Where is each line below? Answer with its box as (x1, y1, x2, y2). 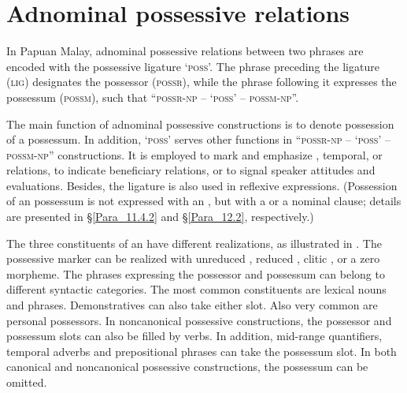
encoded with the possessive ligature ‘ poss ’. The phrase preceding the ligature (6, 58, 379, 74)
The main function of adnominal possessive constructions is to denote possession (6, 115, 394, 132)
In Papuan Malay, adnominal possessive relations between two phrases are (6, 43, 364, 59)
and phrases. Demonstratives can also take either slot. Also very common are (6, 297, 378, 313)
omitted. (6, 374, 47, 390)
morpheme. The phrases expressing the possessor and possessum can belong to (6, 265, 385, 282)
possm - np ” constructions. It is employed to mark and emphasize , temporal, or (6, 146, 383, 163)
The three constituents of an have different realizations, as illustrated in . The (6, 234, 382, 251)
